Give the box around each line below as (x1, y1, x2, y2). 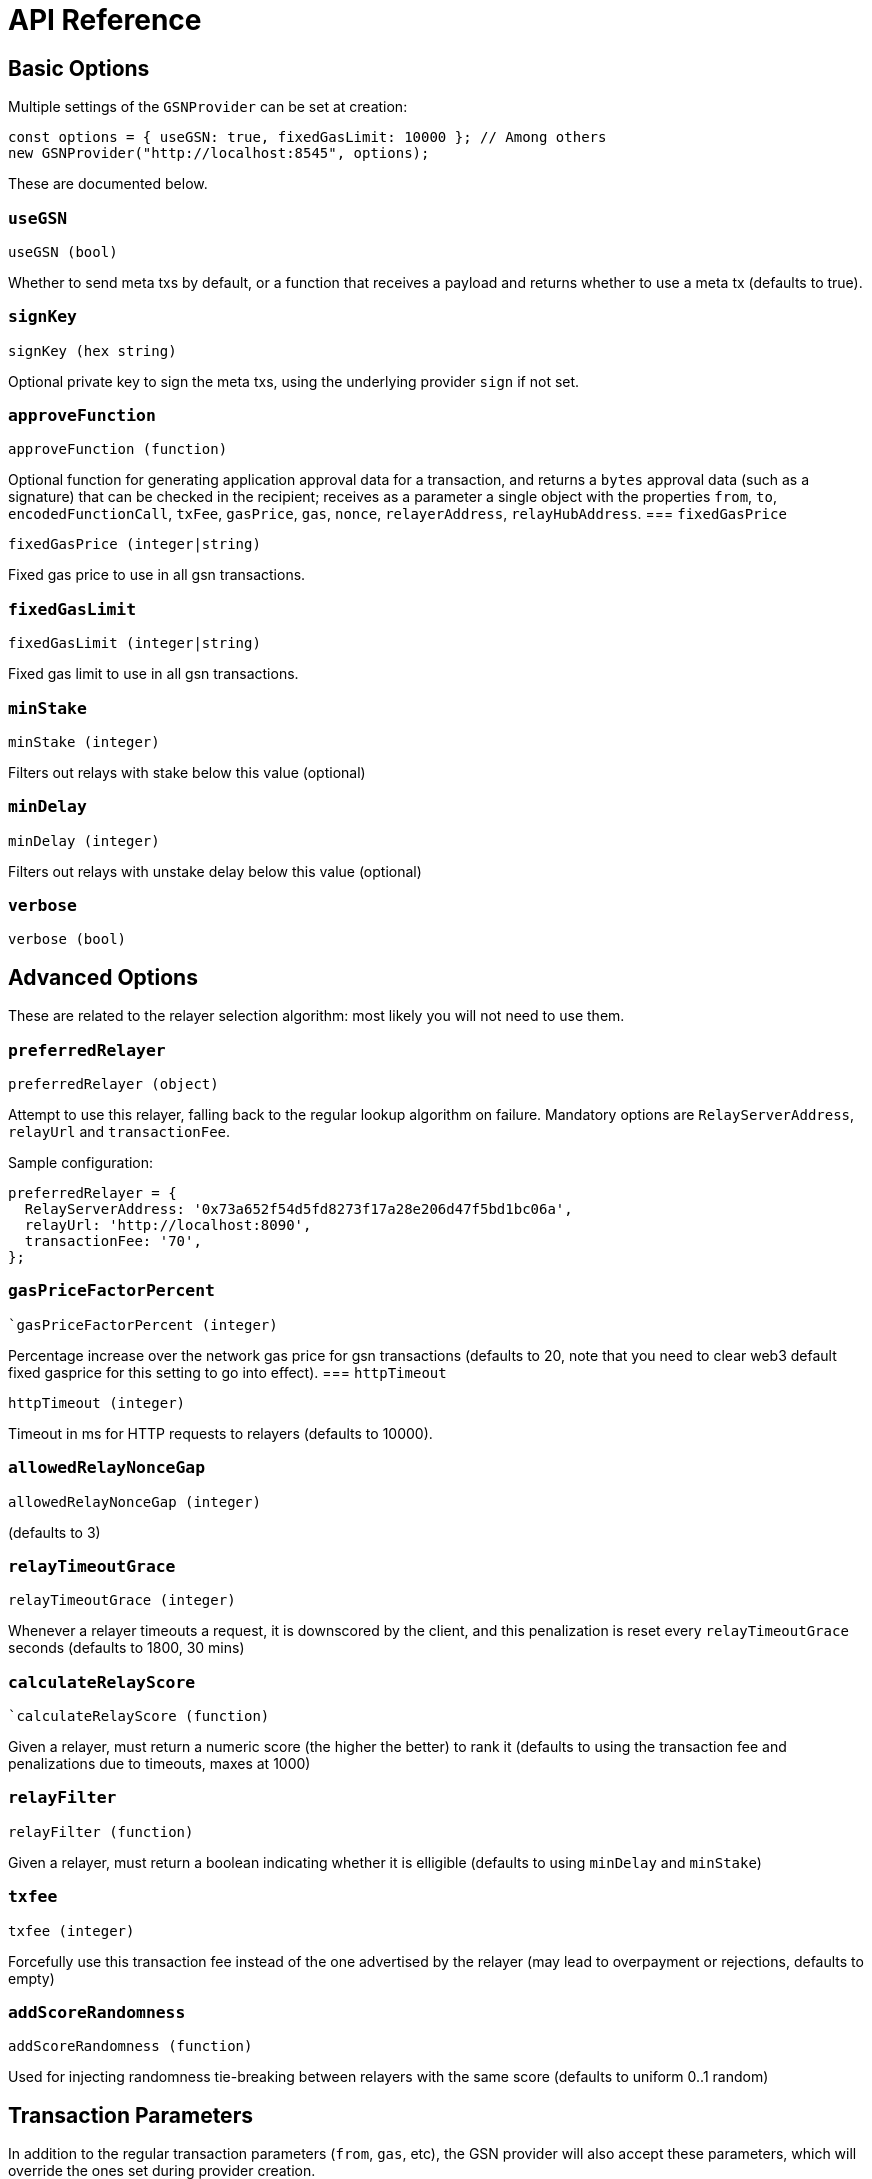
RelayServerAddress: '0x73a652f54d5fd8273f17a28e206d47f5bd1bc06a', (24, 1201, 573, 1218)
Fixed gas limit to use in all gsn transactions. (8, 665, 299, 683)
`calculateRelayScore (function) (8, 1708, 270, 1725)
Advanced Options (8, 964, 198, 990)
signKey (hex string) (8, 342, 177, 359)
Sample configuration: (8, 1154, 154, 1172)
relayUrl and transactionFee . (8, 1123, 231, 1141)
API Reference (8, 3, 202, 37)
